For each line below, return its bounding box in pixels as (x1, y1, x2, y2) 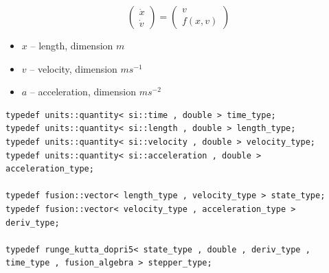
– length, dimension (30, 38, 113, 52)
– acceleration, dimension (30, 84, 136, 99)
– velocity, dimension (30, 61, 117, 75)
